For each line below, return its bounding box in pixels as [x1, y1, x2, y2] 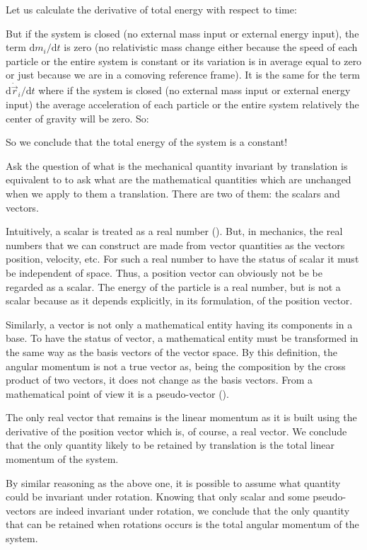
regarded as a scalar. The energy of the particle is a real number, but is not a [6, 279, 341, 294]
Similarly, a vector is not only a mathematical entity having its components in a [6, 316, 353, 331]
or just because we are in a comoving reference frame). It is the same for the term [6, 67, 360, 82]
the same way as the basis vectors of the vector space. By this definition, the [6, 344, 337, 359]
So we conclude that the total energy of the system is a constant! [6, 134, 288, 149]
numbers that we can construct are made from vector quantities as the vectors [6, 237, 345, 252]
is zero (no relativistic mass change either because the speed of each [64, 40, 358, 55]
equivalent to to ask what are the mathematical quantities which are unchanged [6, 172, 351, 187]
